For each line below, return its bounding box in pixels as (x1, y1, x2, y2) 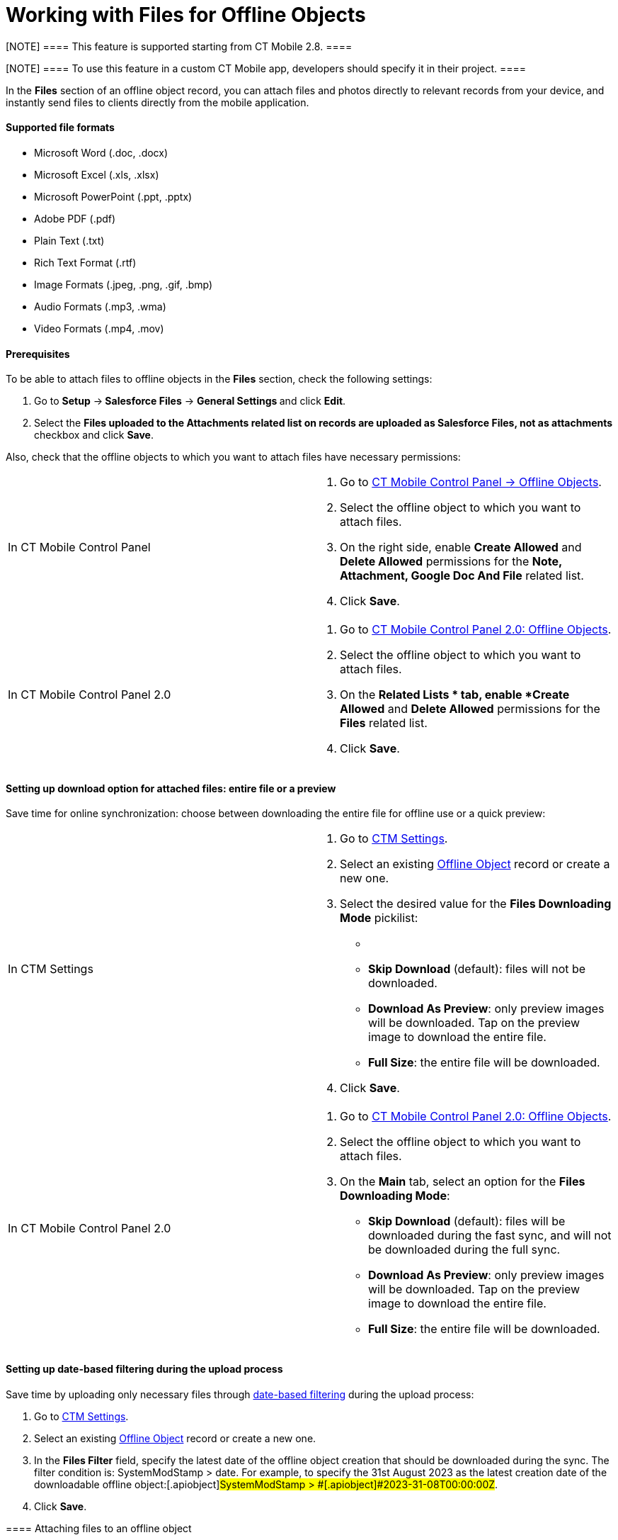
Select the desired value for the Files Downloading (340, 897, 612, 911)
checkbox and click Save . (34, 429, 154, 442)
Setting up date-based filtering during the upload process (6, 1363, 283, 1376)
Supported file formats (6, 121, 115, 134)
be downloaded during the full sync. (368, 1242, 561, 1257)
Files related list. (340, 716, 428, 731)
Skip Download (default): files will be (368, 1214, 566, 1229)
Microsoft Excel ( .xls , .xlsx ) (34, 168, 159, 181)
